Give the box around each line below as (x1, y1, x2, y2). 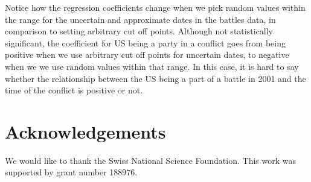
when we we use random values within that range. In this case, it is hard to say (5, 60, 299, 72)
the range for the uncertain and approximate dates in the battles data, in (5, 13, 276, 25)
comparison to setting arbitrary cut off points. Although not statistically (5, 25, 273, 37)
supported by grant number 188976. (5, 166, 138, 178)
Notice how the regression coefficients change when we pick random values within (5, 1, 306, 13)
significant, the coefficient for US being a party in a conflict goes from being (5, 36, 286, 49)
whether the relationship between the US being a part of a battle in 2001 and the (5, 72, 306, 84)
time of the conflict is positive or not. (5, 84, 143, 96)
